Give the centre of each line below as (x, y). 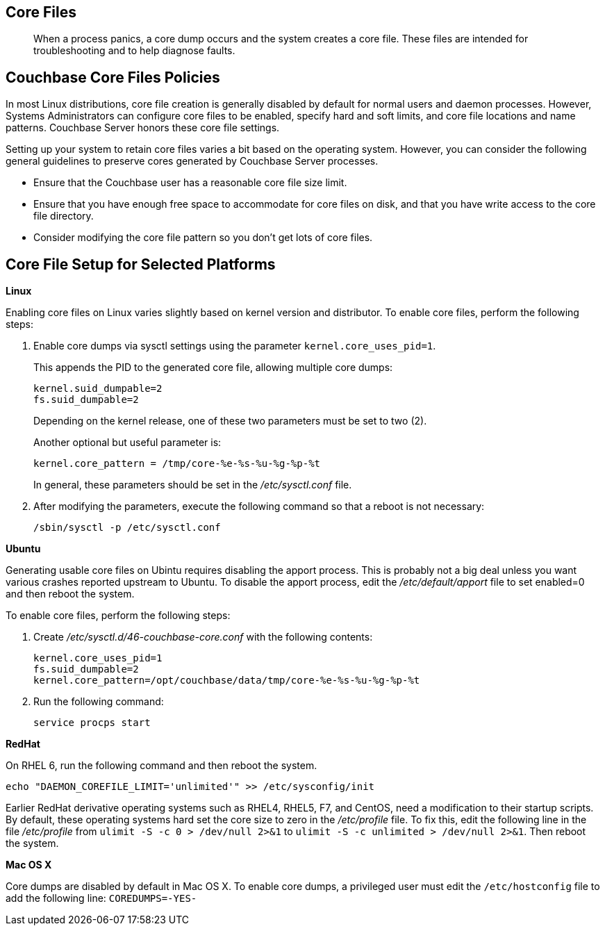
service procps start (92, 723)
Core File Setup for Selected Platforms (141, 264)
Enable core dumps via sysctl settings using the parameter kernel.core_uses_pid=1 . (235, 346)
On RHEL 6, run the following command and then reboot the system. (161, 766)
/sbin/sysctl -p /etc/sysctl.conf (127, 528)
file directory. (64, 216)
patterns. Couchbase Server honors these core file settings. (143, 128)
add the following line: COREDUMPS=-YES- (101, 898)
